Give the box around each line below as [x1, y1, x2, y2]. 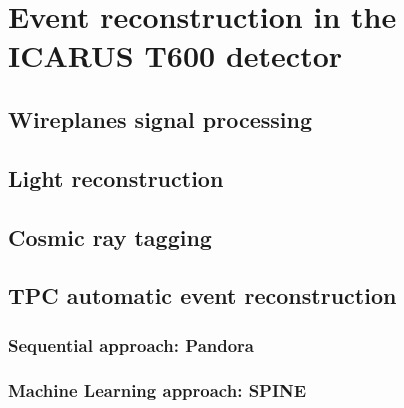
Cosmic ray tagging [8, 221, 212, 252]
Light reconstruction [8, 162, 224, 193]
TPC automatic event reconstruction [8, 280, 397, 311]
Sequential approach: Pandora [8, 332, 254, 357]
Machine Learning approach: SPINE [8, 378, 307, 403]
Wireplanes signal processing [8, 103, 312, 134]
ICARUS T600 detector [8, 35, 343, 76]
